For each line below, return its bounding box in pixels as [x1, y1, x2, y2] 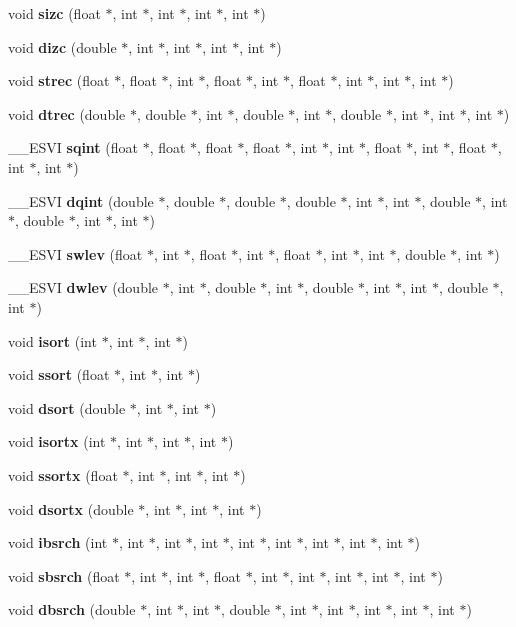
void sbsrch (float [8, 565, 120, 586]
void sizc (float [8, 3, 101, 23]
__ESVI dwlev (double [8, 277, 159, 298]
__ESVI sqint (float [8, 137, 138, 158]
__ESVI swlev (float [8, 243, 143, 264]
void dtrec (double [8, 103, 126, 124]
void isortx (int [8, 431, 106, 452]
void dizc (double [8, 36, 117, 57]
